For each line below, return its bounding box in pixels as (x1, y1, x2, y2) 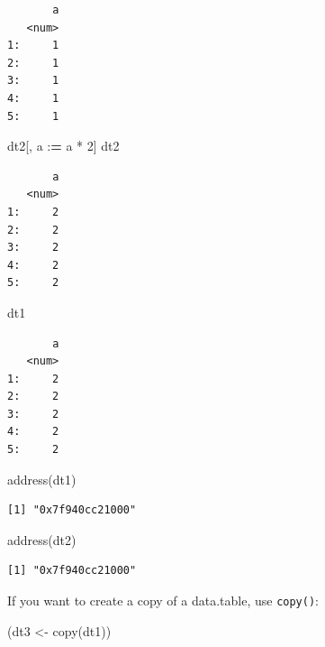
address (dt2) (7, 530, 77, 549)
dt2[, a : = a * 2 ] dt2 (7, 136, 120, 155)
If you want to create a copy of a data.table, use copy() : (7, 591, 319, 610)
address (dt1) (7, 469, 77, 488)
